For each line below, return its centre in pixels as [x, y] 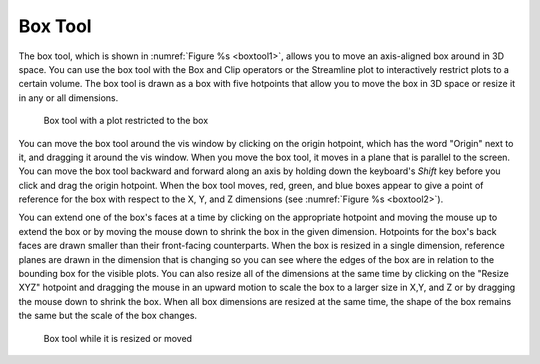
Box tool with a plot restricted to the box [126, 121]
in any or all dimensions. [68, 97]
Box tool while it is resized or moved [118, 338]
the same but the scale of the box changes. [108, 316]
